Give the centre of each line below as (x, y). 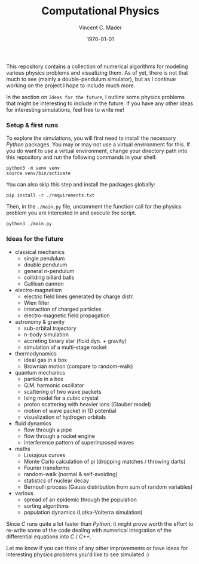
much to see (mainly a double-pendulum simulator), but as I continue (91, 79)
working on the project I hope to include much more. (71, 85)
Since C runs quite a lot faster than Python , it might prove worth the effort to (100, 523)
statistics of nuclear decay (56, 480)
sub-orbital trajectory (50, 328)
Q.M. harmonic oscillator (54, 385)
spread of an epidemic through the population (80, 499)
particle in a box (44, 379)
